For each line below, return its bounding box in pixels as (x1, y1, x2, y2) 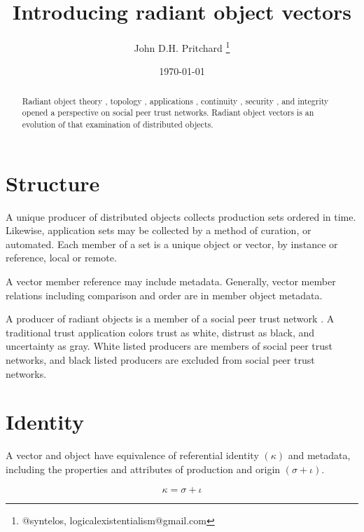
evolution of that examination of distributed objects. (22, 118, 213, 130)
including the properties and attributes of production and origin (6, 461, 281, 476)
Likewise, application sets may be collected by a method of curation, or (6, 223, 311, 238)
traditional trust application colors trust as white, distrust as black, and (6, 325, 315, 339)
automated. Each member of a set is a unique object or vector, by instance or (6, 236, 338, 251)
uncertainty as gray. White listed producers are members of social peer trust (6, 339, 333, 353)
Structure (6, 168, 100, 197)
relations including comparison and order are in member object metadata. (6, 287, 323, 302)
